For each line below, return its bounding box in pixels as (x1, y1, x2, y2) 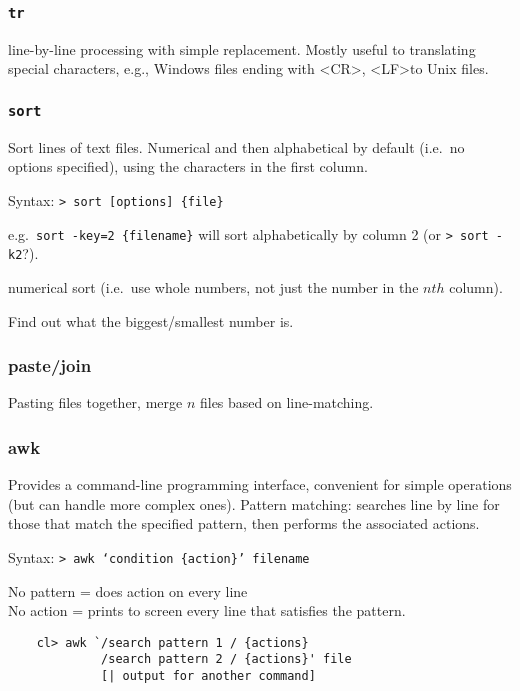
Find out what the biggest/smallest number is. (8, 310, 294, 331)
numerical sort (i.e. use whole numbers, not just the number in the (8, 276, 419, 297)
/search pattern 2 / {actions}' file (101, 652, 352, 667)
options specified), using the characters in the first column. (8, 156, 368, 177)
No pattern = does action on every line (8, 580, 248, 601)
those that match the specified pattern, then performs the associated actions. (8, 513, 480, 534)
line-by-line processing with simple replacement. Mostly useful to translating (8, 38, 476, 59)
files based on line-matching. (199, 392, 374, 413)
